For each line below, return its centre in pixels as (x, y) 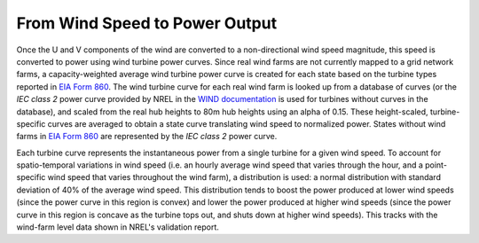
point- (436, 165)
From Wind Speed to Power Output (147, 23)
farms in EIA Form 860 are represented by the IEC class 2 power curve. (147, 137)
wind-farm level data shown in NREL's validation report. (118, 227)
